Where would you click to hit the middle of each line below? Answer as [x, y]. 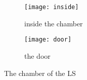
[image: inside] [52, 7]
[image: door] [48, 40]
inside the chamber [54, 23]
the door [37, 55]
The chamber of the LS [40, 73]
